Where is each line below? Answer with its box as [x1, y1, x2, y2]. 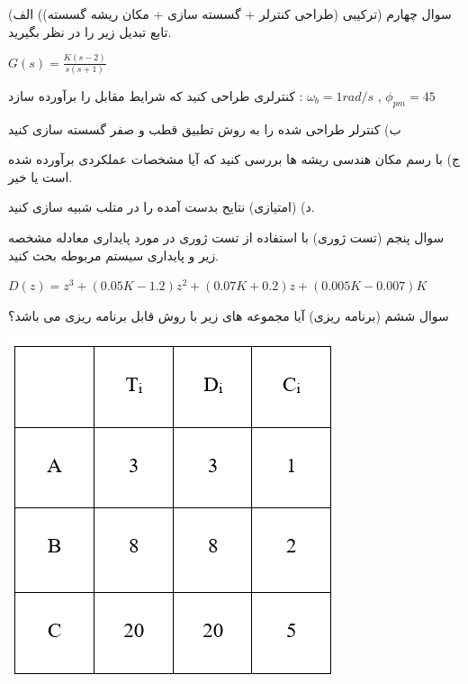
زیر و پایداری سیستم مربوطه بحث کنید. [8, 245, 220, 264]
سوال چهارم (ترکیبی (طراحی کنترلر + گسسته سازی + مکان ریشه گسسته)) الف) [8, 5, 452, 23]
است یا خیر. [8, 167, 73, 186]
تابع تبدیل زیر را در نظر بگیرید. [8, 22, 172, 41]
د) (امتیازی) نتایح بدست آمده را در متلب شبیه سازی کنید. [8, 197, 315, 216]
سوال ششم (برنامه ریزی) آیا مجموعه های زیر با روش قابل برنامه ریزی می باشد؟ [8, 306, 449, 324]
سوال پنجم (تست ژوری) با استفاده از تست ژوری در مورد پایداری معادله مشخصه [8, 227, 445, 246]
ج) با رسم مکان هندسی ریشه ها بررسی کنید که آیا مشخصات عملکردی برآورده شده [8, 150, 460, 169]
